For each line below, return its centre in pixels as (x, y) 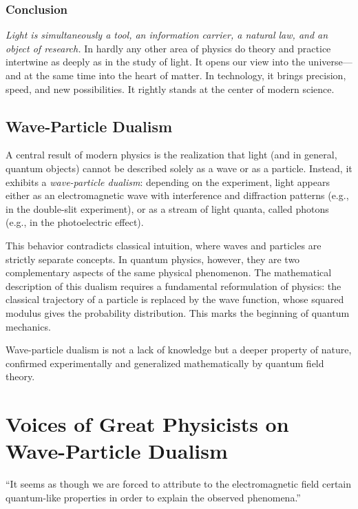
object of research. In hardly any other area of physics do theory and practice (168, 48)
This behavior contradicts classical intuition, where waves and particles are (164, 245)
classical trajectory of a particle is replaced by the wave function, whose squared (175, 299)
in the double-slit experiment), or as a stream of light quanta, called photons (167, 208)
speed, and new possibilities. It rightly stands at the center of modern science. (170, 89)
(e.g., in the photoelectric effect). (75, 222)
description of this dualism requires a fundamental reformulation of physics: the (173, 285)
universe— (330, 62)
